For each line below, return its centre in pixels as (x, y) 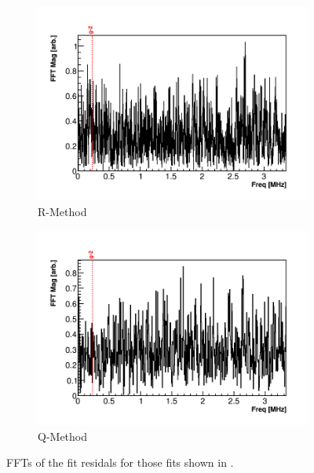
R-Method (62, 212)
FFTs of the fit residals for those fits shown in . (120, 462)
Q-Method (63, 436)
